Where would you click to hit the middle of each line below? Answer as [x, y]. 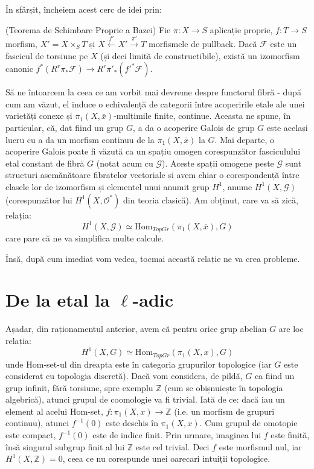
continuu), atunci [37, 423]
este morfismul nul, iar [260, 446]
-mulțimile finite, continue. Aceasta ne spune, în [202, 116]
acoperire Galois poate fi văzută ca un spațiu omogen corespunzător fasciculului [153, 151]
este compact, [31, 435]
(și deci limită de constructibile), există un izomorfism [200, 55]
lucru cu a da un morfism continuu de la [80, 139]
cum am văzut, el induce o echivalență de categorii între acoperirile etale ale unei [155, 104]
